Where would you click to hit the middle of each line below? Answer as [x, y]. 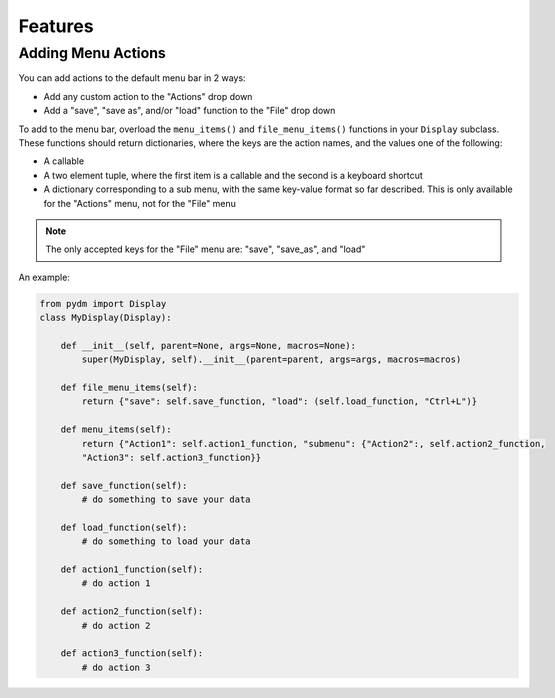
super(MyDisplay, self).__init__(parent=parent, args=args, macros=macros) [271, 359]
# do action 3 [116, 667]
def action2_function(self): [132, 611]
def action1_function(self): [132, 569]
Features [56, 26]
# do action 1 [116, 583]
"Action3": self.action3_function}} [171, 457]
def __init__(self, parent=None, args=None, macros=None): [208, 345]
